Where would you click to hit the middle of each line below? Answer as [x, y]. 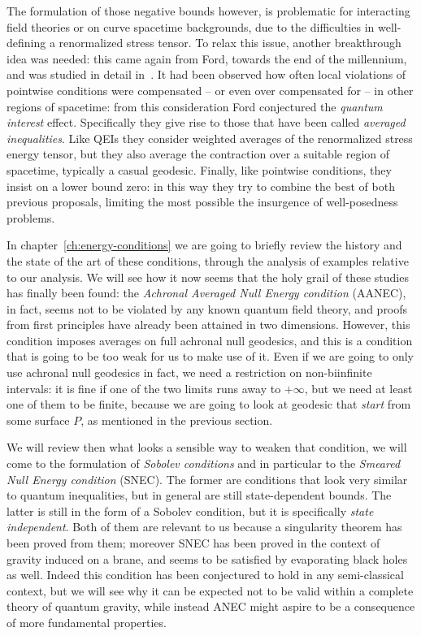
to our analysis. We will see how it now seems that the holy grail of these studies [208, 277]
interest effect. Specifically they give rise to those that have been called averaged [206, 122]
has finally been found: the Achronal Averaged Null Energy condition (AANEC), [206, 293]
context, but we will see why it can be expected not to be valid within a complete [210, 590]
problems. [31, 217]
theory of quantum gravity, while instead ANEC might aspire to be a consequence [211, 606]
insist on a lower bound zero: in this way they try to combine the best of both [201, 186]
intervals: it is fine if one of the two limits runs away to [144, 388]
